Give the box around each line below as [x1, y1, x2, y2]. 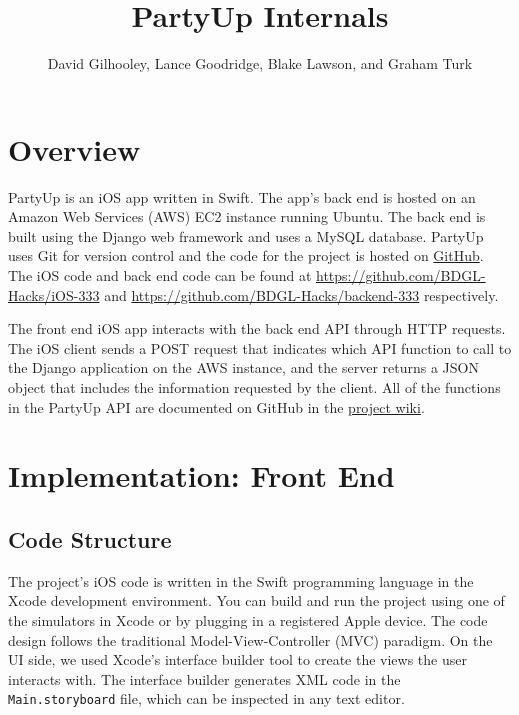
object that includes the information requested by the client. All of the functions [8, 377, 501, 397]
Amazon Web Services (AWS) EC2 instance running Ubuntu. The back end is [8, 206, 486, 227]
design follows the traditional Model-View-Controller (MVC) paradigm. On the [8, 629, 493, 650]
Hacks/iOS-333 [8, 284, 100, 305]
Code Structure [8, 523, 172, 554]
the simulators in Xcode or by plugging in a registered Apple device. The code [8, 609, 488, 630]
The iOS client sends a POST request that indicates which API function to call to [8, 337, 512, 358]
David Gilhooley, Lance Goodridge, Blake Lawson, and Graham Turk [47, 53, 473, 74]
